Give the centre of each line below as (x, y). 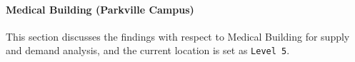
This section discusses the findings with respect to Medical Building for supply (178, 36)
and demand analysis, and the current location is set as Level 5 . (148, 50)
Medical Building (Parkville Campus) (100, 9)
